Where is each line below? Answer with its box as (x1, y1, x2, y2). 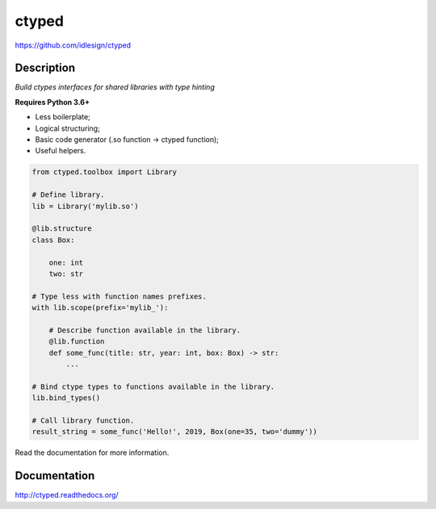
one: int (48, 258, 84, 267)
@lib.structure (31, 224, 92, 233)
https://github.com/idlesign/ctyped (15, 40, 132, 50)
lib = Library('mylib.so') (31, 202, 139, 211)
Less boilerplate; (35, 112, 90, 122)
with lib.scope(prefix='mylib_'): (31, 303, 169, 312)
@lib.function (48, 337, 105, 346)
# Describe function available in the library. (48, 325, 241, 335)
